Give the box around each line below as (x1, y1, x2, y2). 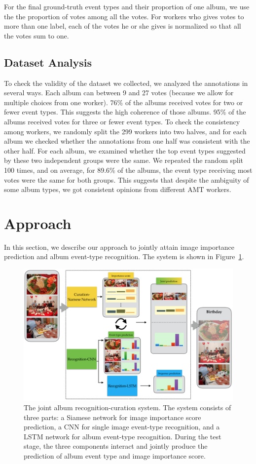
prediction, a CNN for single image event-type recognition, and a (24, 422, 220, 432)
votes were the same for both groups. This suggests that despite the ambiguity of (4, 174, 249, 185)
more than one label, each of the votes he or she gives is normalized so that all (4, 21, 241, 31)
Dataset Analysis (4, 54, 92, 70)
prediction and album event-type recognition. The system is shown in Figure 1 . (4, 251, 244, 262)
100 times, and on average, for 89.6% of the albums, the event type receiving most (4, 164, 253, 175)
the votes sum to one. (4, 30, 69, 40)
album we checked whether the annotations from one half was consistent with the (4, 136, 250, 146)
